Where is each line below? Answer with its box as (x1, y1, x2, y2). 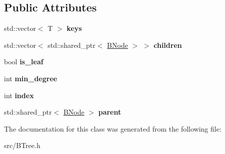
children (153, 39, 182, 50)
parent (98, 107, 121, 117)
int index (4, 90, 34, 100)
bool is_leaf (4, 56, 43, 67)
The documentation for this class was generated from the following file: (4, 123, 221, 134)
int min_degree (4, 73, 57, 83)
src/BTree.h (4, 140, 40, 151)
